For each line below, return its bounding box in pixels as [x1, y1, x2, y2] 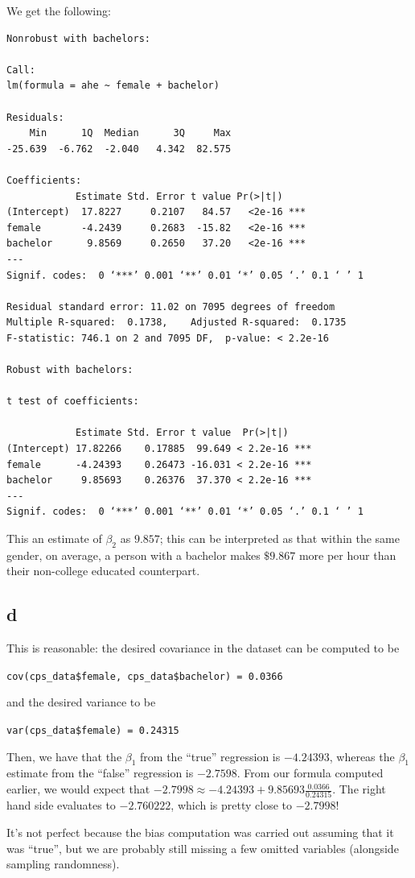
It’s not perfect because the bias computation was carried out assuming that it [6, 823, 394, 840]
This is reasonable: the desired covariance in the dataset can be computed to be [6, 640, 400, 656]
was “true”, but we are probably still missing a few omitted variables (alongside [6, 839, 399, 856]
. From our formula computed [236, 764, 384, 781]
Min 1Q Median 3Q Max [29, 127, 232, 139]
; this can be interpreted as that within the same [159, 530, 400, 546]
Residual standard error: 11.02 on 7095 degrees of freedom [6, 300, 335, 313]
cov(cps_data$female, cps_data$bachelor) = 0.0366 [6, 670, 283, 682]
